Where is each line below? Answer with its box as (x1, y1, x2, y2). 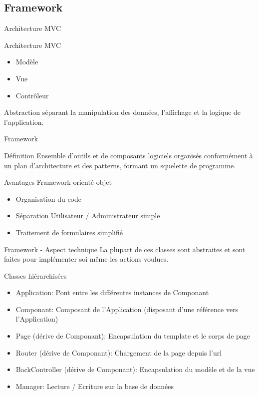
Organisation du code (15, 193, 81, 204)
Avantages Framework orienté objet (4, 177, 112, 187)
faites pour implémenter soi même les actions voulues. (4, 254, 169, 264)
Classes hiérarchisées (4, 270, 67, 281)
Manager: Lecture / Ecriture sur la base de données (15, 381, 174, 391)
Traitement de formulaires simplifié (15, 227, 123, 237)
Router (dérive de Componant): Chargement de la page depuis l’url (15, 347, 222, 358)
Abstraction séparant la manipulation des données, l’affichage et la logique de (4, 107, 241, 117)
